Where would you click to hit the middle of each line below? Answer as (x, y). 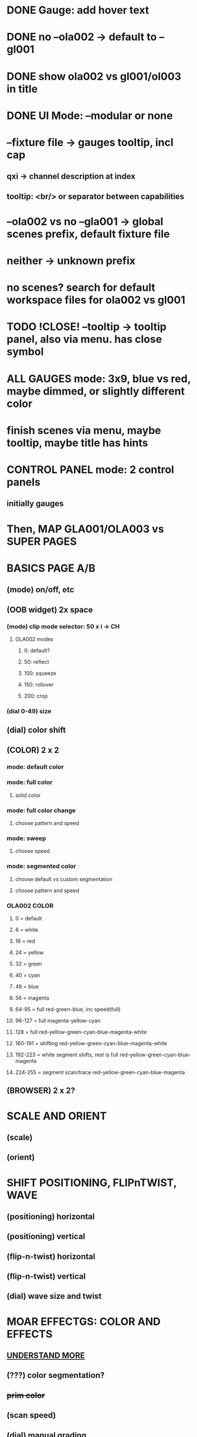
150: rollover (39, 684)
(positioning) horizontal (51, 1216)
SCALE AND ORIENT (57, 1116)
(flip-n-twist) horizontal (51, 1256)
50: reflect (36, 662)
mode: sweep (26, 838)
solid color (28, 795)
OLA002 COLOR (30, 905)
